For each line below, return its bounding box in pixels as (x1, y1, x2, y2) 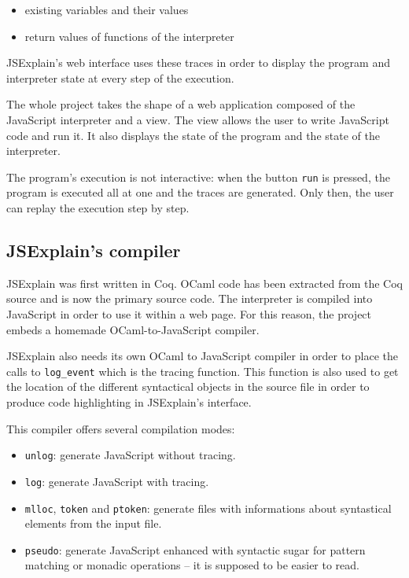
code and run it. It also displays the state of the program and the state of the (6, 127, 380, 143)
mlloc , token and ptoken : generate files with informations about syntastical (24, 499, 392, 516)
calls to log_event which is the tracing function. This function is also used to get (6, 363, 399, 379)
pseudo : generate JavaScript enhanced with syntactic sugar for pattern (24, 541, 366, 558)
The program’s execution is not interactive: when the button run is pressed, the (6, 168, 390, 185)
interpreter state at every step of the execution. (6, 69, 234, 86)
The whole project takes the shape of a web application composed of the (6, 96, 356, 112)
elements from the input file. (24, 515, 162, 532)
